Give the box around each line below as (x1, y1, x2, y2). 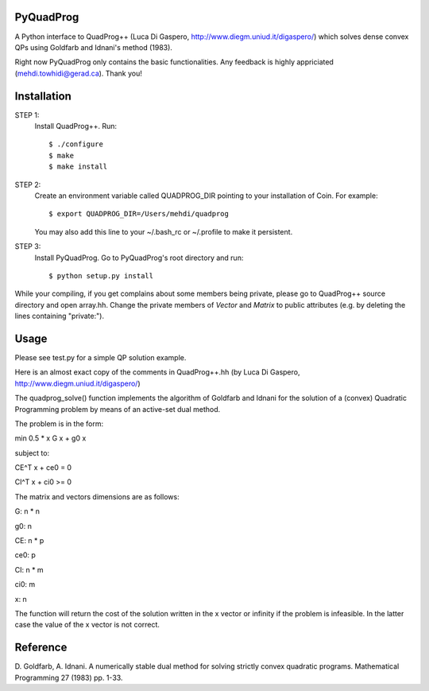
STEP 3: (14, 242, 41, 251)
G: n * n (14, 507, 40, 516)
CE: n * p (14, 536, 44, 545)
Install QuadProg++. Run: (34, 121, 118, 130)
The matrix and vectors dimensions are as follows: (14, 491, 180, 501)
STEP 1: (14, 110, 40, 119)
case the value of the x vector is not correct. (14, 620, 160, 630)
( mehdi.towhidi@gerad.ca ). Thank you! (14, 68, 142, 78)
